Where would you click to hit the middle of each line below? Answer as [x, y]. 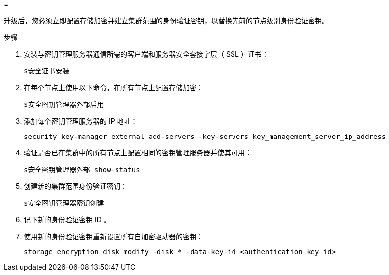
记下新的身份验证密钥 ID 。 [67, 220]
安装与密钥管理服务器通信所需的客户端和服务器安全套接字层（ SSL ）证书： [146, 54]
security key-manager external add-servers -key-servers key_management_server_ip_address [205, 137]
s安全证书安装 [47, 71]
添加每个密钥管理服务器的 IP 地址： [81, 121]
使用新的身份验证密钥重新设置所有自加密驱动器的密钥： [114, 236]
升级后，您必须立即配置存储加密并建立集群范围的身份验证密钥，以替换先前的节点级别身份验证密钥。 [166, 20]
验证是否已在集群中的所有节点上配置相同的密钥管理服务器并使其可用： [138, 153]
